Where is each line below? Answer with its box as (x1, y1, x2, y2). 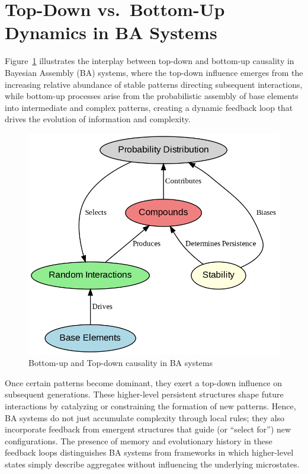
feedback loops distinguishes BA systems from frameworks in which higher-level (5, 446, 294, 459)
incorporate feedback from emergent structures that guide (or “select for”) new (5, 423, 291, 435)
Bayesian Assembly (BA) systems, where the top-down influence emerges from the (5, 66, 303, 78)
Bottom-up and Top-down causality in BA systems (28, 357, 213, 369)
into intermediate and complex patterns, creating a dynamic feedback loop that (5, 101, 293, 113)
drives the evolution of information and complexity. (5, 113, 191, 125)
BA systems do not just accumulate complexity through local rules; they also (5, 411, 285, 424)
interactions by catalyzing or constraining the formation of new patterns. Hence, (5, 399, 296, 412)
